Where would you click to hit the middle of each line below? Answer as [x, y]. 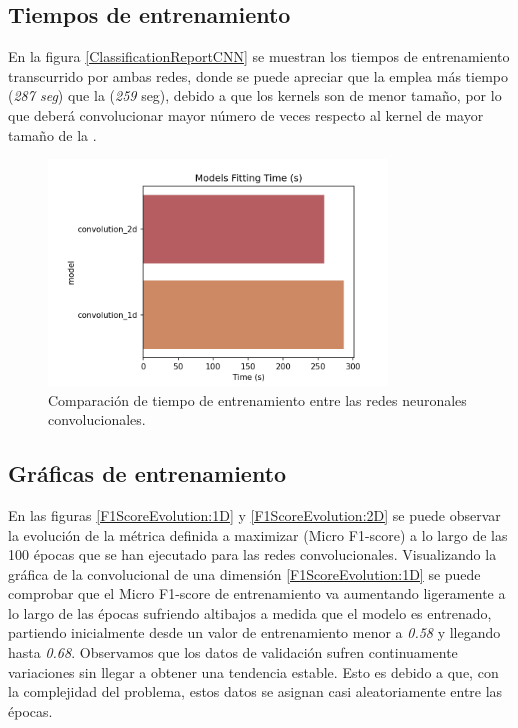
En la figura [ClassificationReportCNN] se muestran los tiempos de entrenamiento [259, 56]
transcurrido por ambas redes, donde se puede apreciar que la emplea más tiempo [258, 75]
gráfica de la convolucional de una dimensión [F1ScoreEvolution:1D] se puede [244, 573]
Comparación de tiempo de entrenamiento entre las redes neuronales [257, 399]
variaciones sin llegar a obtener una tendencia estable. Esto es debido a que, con [253, 671]
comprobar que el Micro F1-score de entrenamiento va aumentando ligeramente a [257, 593]
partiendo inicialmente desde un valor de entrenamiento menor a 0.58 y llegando [254, 632]
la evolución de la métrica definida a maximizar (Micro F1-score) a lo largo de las [258, 534]
